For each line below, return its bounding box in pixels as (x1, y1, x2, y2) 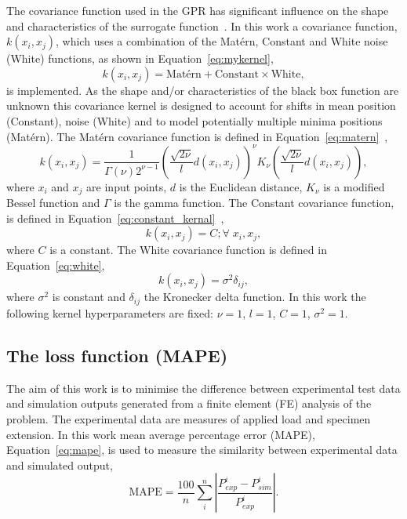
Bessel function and (6, 194, 100, 211)
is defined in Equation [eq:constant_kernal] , (6, 209, 224, 226)
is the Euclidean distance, (179, 178, 303, 194)
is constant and (52, 289, 125, 305)
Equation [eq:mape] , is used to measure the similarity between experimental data (6, 441, 398, 458)
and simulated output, (6, 456, 113, 473)
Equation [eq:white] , (6, 256, 105, 273)
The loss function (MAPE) (6, 343, 228, 367)
